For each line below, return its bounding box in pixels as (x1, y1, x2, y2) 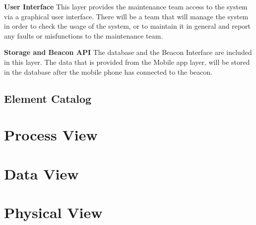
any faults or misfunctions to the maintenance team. (4, 30, 163, 41)
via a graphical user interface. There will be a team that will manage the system (4, 11, 249, 21)
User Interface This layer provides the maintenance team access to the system (4, 1, 248, 11)
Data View (4, 163, 79, 183)
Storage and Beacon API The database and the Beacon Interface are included (4, 47, 252, 57)
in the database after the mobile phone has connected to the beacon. (4, 66, 213, 77)
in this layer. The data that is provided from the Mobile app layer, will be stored (4, 56, 250, 67)
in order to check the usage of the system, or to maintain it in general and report (4, 21, 251, 31)
